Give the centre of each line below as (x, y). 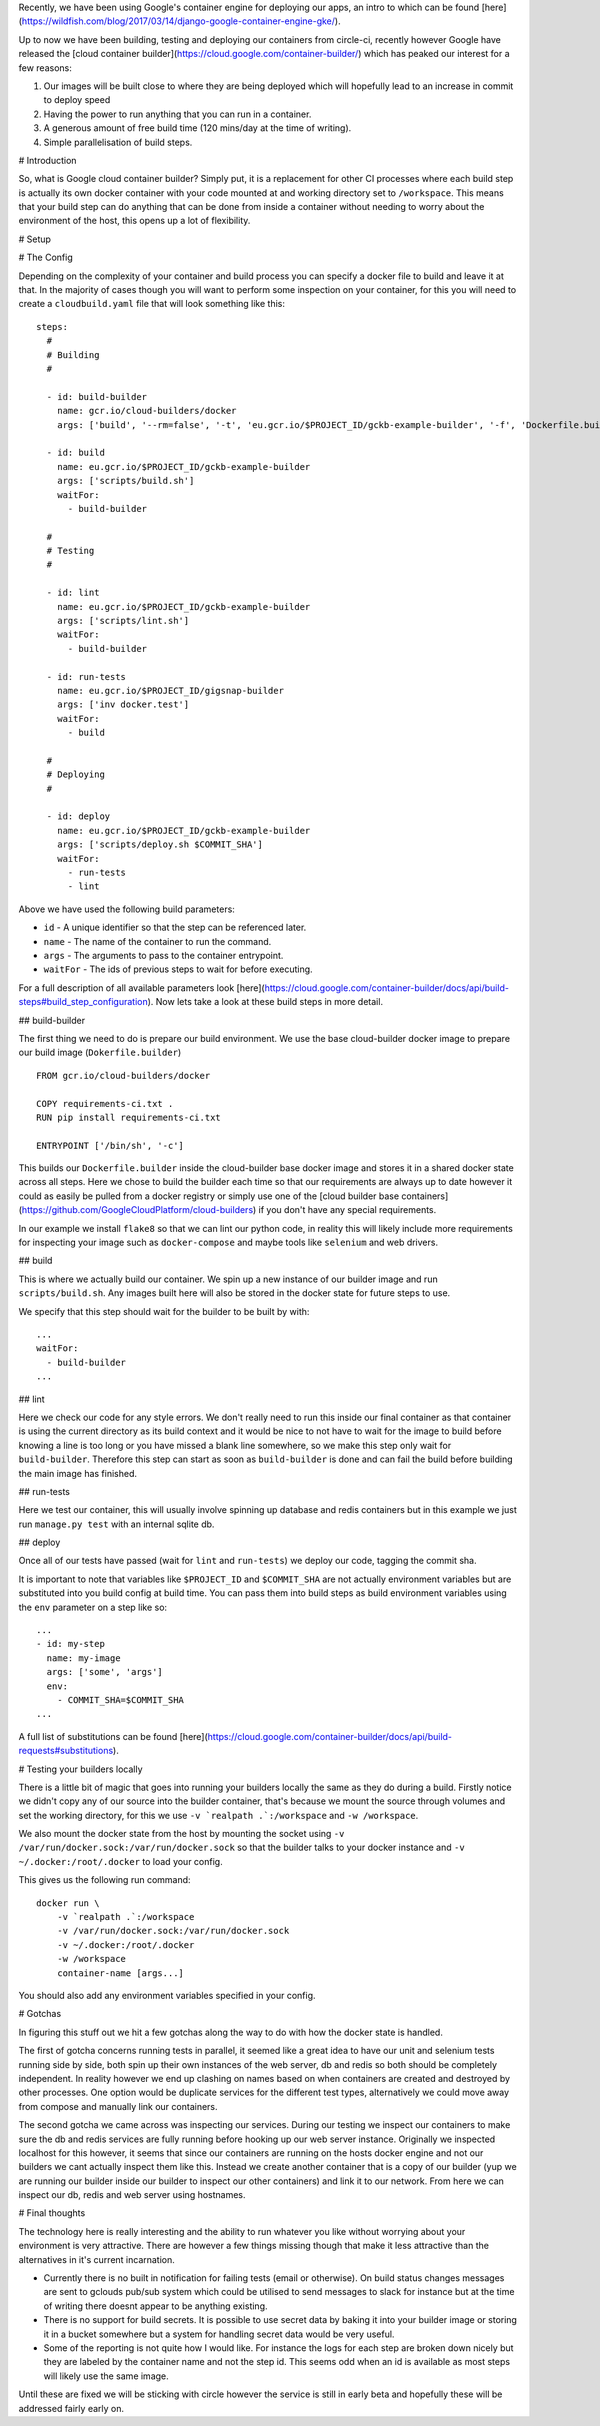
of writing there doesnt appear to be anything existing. (155, 2306)
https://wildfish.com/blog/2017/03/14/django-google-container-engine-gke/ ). (181, 21)
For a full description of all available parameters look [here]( (141, 987)
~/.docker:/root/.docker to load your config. (121, 1861)
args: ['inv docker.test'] (123, 704)
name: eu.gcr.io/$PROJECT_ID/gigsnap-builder (170, 690)
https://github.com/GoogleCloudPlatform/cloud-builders (137, 1210)
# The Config (46, 257)
